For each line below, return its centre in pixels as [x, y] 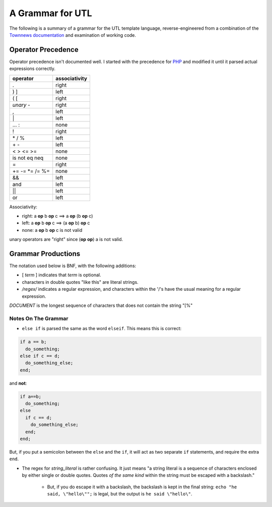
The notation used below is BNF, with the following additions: [73, 266]
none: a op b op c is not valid [52, 230]
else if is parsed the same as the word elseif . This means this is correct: [102, 329]
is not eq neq [28, 158]
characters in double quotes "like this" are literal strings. [80, 282]
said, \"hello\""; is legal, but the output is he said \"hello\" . [120, 493]
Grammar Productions [45, 254]
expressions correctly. [32, 69]
